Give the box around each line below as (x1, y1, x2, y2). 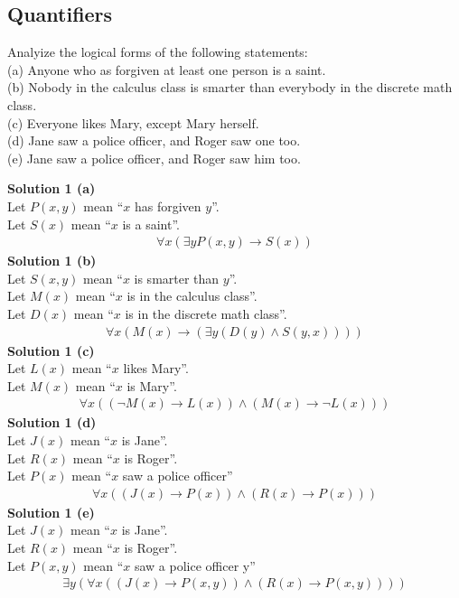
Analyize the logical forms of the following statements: (7, 42, 308, 61)
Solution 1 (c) (7, 341, 95, 360)
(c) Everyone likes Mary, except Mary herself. (7, 113, 259, 132)
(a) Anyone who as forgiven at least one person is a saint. (7, 60, 326, 79)
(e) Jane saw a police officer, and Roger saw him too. (7, 148, 301, 167)
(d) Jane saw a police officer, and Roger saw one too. (7, 131, 301, 150)
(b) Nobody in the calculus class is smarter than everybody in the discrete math (7, 78, 453, 97)
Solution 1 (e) (7, 502, 95, 521)
